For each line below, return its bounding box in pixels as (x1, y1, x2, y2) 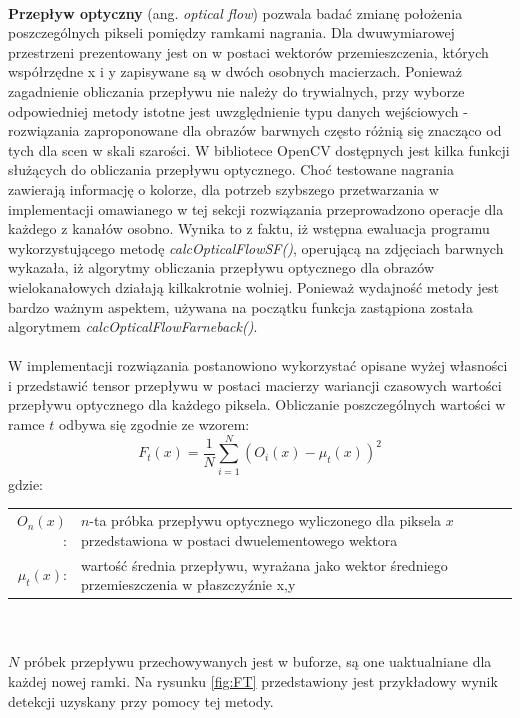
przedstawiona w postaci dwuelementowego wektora (80, 529, 398, 550)
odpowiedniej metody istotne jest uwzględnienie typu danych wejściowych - (8, 100, 468, 121)
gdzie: (8, 473, 43, 494)
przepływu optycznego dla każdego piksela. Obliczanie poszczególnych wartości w (8, 394, 506, 415)
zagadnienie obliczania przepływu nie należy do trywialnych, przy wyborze (8, 80, 465, 101)
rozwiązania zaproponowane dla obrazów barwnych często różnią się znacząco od (8, 120, 502, 141)
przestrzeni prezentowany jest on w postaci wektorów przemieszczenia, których (8, 41, 489, 62)
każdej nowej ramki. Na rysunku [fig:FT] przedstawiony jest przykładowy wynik (8, 671, 498, 692)
